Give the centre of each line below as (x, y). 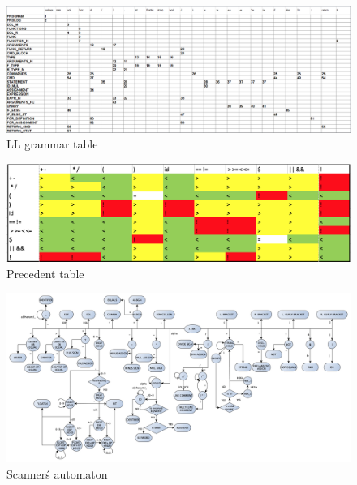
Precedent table (45, 273)
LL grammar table (52, 144)
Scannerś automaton (57, 473)
